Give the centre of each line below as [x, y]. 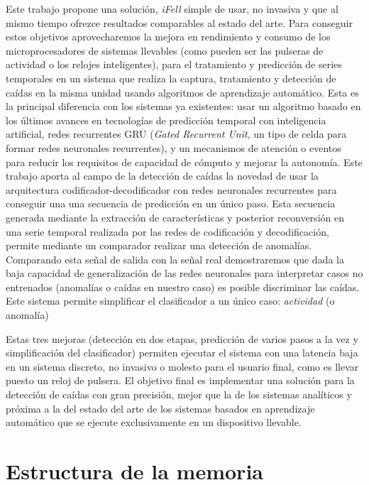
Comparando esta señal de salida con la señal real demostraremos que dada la [175, 259]
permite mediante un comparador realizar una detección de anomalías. [159, 245]
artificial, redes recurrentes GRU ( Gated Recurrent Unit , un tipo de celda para [176, 134]
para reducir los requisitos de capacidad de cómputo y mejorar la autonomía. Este [184, 162]
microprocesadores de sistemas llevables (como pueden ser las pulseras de [165, 50]
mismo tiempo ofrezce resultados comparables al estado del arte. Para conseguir [179, 22]
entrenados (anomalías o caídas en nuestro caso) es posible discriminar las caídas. [183, 287]
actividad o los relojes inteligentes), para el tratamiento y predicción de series [174, 64]
